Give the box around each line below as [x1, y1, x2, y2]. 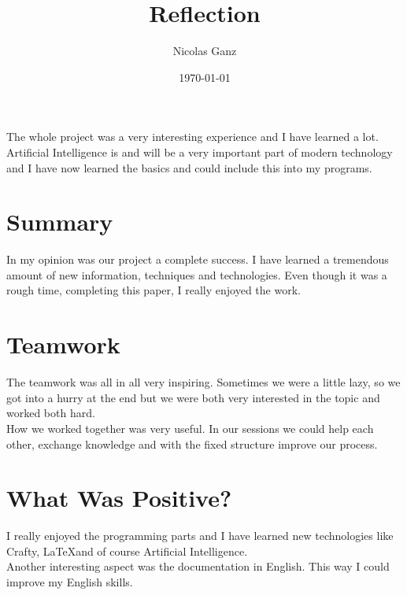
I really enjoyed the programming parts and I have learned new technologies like [6, 527, 394, 544]
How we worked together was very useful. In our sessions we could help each [6, 419, 374, 436]
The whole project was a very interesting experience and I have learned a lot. [6, 128, 379, 145]
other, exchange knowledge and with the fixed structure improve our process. [6, 435, 378, 452]
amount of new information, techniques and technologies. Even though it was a [6, 266, 387, 283]
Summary [6, 205, 113, 238]
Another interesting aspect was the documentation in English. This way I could [6, 558, 390, 575]
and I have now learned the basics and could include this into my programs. [6, 159, 372, 176]
